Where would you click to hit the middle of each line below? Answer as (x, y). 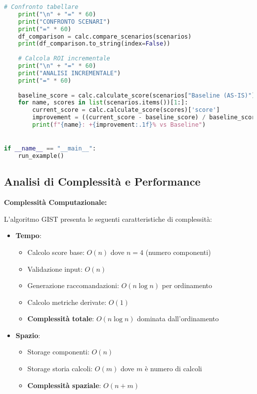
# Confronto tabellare (41, 7)
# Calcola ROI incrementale (64, 59)
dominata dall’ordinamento (178, 319)
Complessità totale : (61, 319)
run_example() (41, 156)
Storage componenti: (58, 352)
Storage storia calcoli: (60, 369)
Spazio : (28, 335)
